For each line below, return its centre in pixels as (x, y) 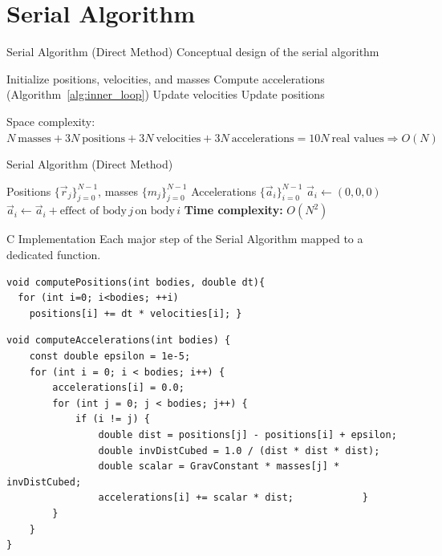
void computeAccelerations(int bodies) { (119, 341)
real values (358, 138)
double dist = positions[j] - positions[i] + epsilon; (247, 435)
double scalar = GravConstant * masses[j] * (219, 467)
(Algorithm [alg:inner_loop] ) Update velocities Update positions (166, 94)
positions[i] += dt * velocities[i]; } (136, 313)
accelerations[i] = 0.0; (118, 388)
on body (155, 211)
